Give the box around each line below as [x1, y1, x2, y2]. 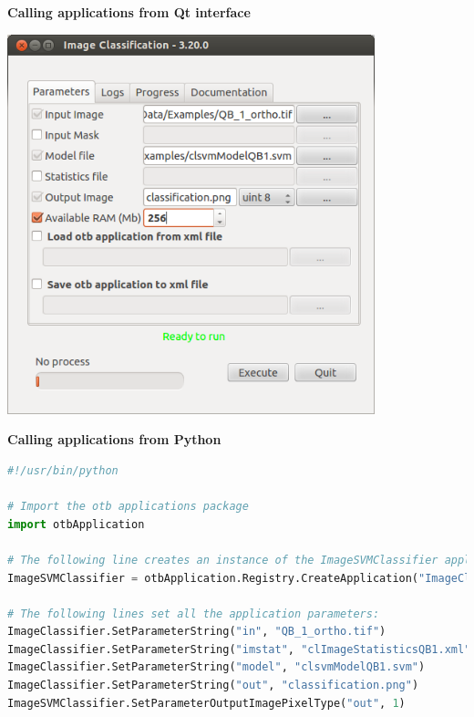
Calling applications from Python [7, 430, 222, 449]
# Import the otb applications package [7, 500, 249, 514]
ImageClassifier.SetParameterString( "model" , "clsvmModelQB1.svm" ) [7, 660, 426, 674]
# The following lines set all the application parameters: [7, 607, 380, 620]
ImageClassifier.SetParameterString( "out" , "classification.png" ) [7, 679, 419, 692]
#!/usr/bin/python [7, 463, 118, 477]
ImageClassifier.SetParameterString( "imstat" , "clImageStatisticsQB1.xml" [7, 642, 471, 656]
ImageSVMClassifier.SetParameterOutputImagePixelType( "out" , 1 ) [7, 696, 406, 710]
